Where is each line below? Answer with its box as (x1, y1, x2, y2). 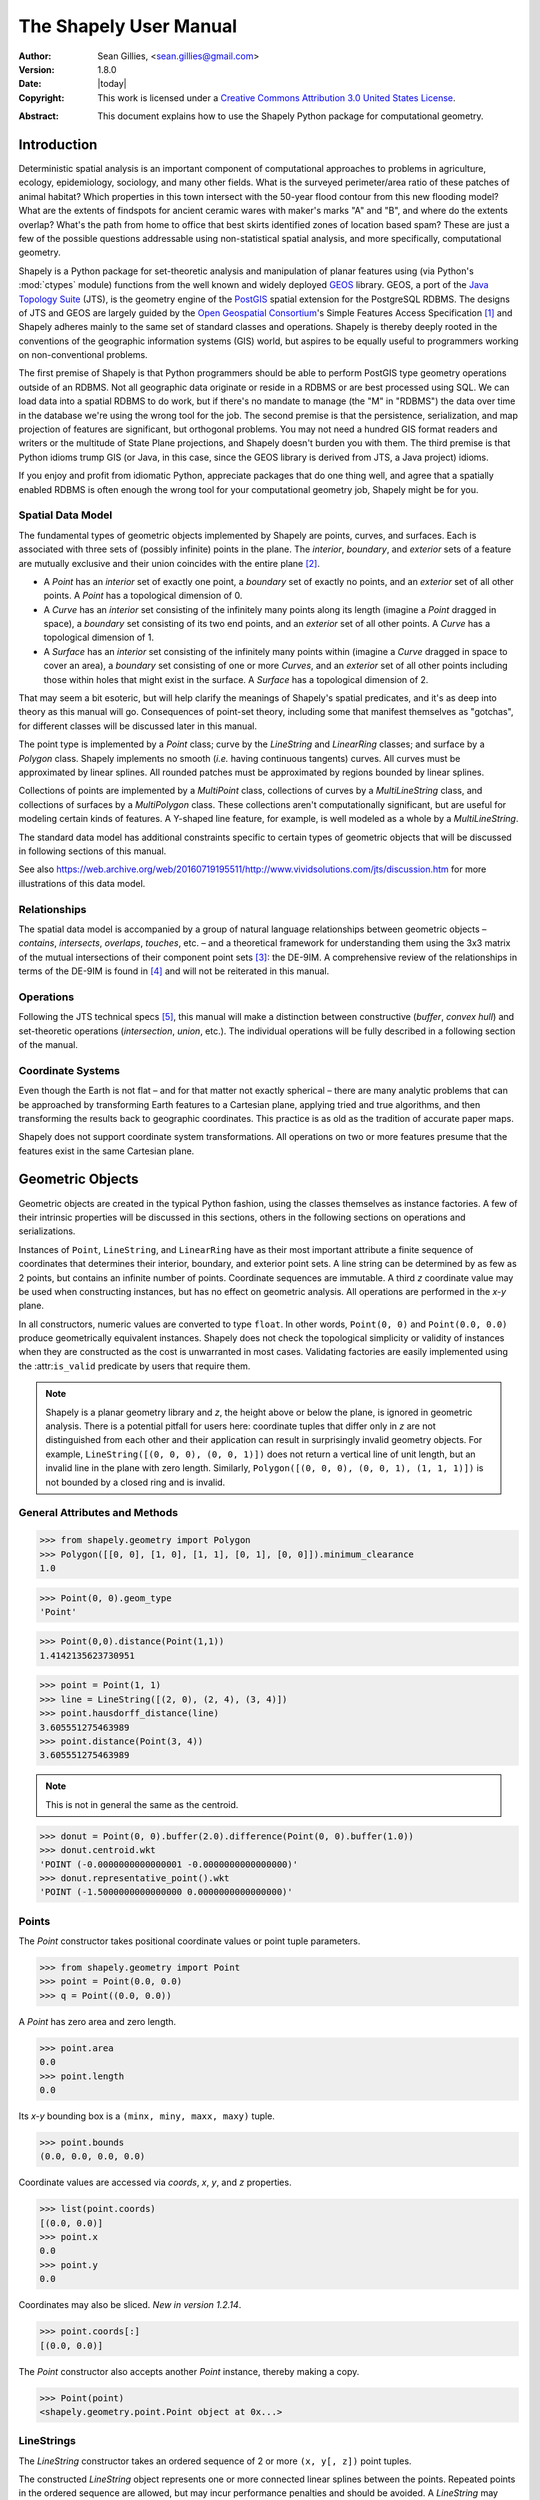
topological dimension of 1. (43, 631, 155, 644)
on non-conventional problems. (18, 349, 149, 361)
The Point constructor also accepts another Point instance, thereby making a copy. (18, 2365, 360, 2377)
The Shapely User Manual (18, 15, 238, 37)
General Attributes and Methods (18, 1506, 179, 1520)
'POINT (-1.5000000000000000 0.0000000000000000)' (39, 1886, 294, 1898)
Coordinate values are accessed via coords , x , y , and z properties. (18, 2176, 292, 2189)
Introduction (18, 136, 98, 153)
